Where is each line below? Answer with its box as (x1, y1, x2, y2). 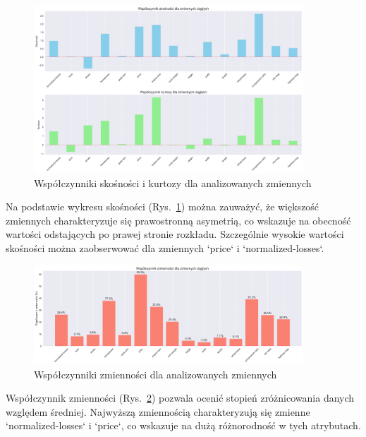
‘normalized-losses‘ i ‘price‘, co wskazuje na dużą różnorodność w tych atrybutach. (6, 418, 361, 433)
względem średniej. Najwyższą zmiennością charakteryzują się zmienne (6, 404, 310, 419)
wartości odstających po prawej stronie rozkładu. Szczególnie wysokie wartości (6, 227, 344, 241)
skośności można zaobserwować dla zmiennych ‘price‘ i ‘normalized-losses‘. (6, 240, 324, 255)
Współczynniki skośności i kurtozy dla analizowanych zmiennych (34, 175, 312, 190)
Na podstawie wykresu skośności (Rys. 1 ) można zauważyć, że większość (6, 199, 319, 214)
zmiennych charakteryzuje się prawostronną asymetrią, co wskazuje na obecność (6, 212, 351, 227)
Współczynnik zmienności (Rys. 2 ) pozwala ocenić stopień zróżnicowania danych (6, 390, 355, 405)
